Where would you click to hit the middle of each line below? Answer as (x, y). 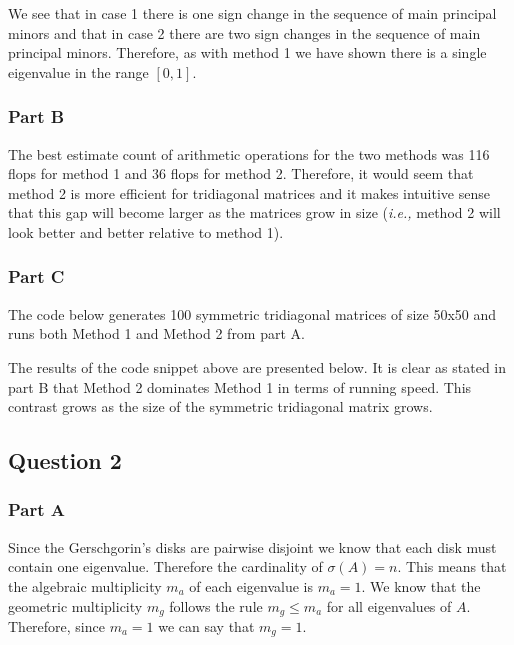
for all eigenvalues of (389, 605)
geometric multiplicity (75, 605)
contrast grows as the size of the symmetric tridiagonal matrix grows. (220, 406)
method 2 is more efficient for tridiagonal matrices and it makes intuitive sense (249, 192)
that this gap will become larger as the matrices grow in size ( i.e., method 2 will (254, 212)
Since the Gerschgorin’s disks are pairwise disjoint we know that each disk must (252, 546)
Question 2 (65, 460)
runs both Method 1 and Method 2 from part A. (156, 333)
